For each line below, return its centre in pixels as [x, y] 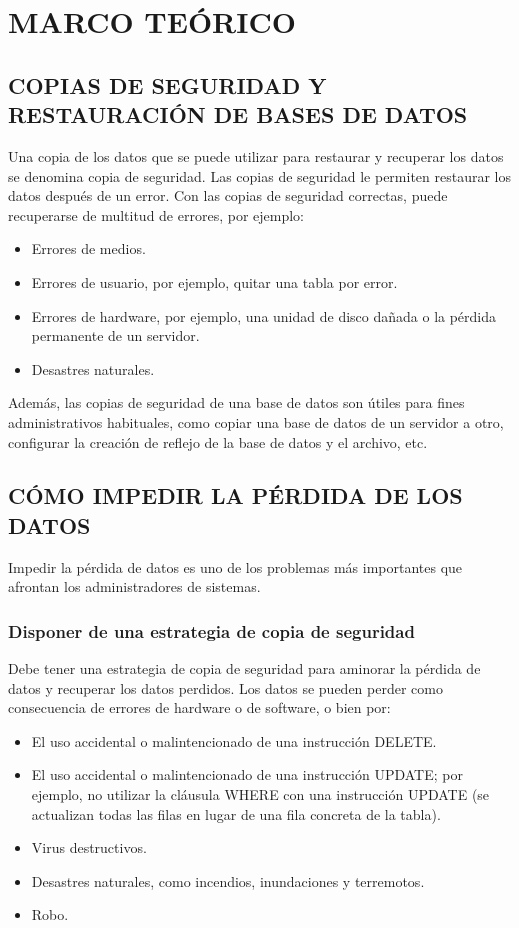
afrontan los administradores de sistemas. [134, 586]
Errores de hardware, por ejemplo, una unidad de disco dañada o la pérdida [264, 315]
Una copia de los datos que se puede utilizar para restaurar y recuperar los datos [256, 155]
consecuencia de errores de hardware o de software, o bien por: [199, 707]
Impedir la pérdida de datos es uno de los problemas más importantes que [235, 566]
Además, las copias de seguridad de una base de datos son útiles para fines [236, 402]
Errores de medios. [88, 248]
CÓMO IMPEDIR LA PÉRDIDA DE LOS [235, 495]
